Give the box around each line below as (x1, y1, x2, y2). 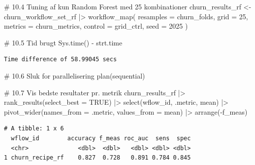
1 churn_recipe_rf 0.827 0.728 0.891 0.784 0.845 (4, 154, 191, 162)
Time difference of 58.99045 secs (4, 56, 117, 63)
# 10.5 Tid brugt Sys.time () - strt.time (4, 37, 123, 47)
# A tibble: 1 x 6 (4, 125, 64, 132)
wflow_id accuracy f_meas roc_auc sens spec (11, 134, 191, 142)
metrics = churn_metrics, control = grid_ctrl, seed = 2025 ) (4, 21, 188, 31)
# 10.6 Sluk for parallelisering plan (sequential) (4, 70, 145, 81)
